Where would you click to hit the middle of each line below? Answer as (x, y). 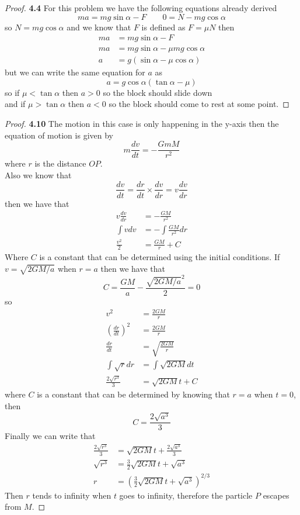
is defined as (163, 27)
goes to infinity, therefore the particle (186, 495)
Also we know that (38, 174)
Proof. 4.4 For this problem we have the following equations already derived (141, 8)
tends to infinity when (72, 495)
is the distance (60, 163)
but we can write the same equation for (75, 72)
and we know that (99, 27)
